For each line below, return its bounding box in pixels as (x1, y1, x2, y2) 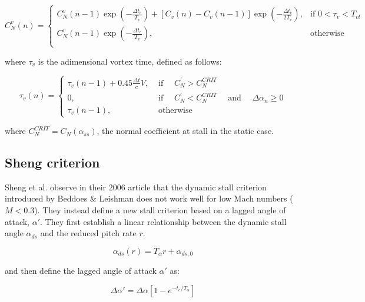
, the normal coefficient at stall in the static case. (97, 125, 274, 137)
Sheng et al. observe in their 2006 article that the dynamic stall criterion (5, 180, 267, 193)
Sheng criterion (5, 153, 100, 172)
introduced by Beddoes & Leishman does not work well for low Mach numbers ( (5, 192, 293, 204)
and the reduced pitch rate (40, 227, 137, 239)
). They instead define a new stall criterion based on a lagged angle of (34, 204, 286, 216)
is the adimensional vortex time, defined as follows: (38, 55, 222, 67)
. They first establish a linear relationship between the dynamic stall (40, 215, 287, 227)
